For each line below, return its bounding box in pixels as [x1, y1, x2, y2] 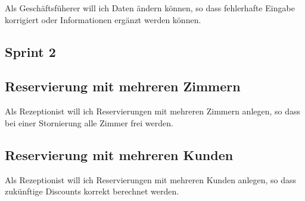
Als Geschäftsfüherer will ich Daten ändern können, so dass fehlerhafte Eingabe [5, 2, 295, 14]
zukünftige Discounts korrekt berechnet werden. [5, 185, 179, 197]
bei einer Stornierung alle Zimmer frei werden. [5, 116, 173, 129]
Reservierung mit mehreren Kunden [5, 145, 234, 164]
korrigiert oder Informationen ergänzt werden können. [5, 13, 201, 25]
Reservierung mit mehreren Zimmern [5, 77, 241, 95]
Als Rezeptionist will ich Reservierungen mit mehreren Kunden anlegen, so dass [5, 173, 297, 186]
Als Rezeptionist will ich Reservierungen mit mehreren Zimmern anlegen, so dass [5, 105, 301, 117]
